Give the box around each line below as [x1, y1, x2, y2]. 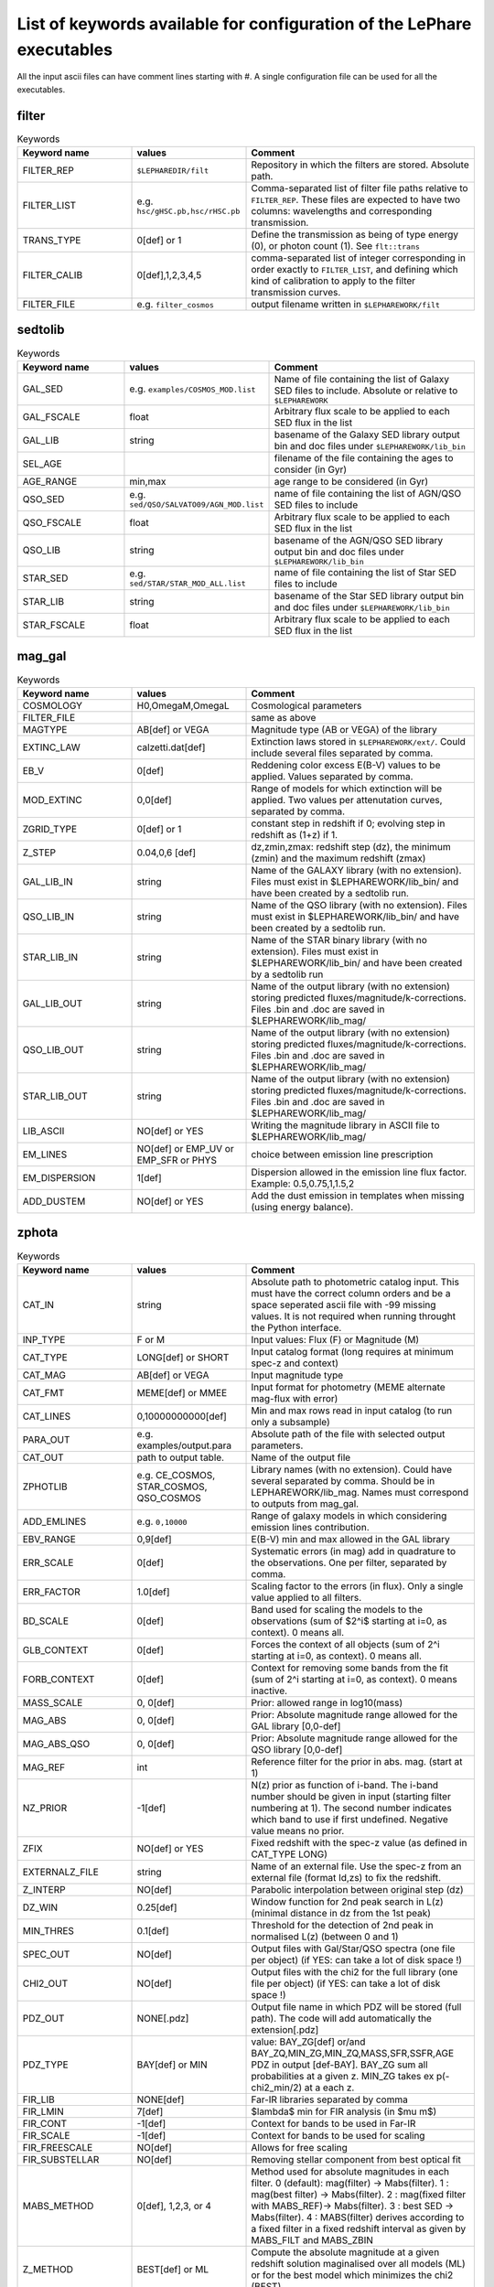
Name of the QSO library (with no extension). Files [251, 898, 467, 911]
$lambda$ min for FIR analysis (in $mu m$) [251, 2105, 437, 2118]
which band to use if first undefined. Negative [251, 1812, 448, 1825]
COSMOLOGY [22, 699, 82, 712]
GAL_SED [22, 382, 64, 395]
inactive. [251, 1684, 288, 1697]
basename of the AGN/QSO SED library [274, 533, 444, 546]
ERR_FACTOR [22, 1585, 81, 1598]
